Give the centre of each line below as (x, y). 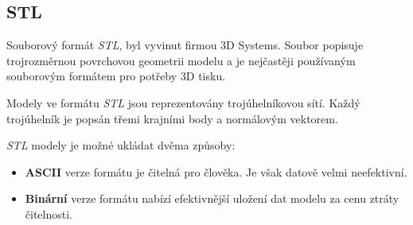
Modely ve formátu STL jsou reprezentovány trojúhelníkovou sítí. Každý (183, 102)
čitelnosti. (49, 213)
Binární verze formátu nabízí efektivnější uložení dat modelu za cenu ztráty (212, 198)
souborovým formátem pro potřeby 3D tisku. (116, 76)
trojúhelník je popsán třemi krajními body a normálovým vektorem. (172, 118)
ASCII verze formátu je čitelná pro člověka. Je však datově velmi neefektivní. (216, 171)
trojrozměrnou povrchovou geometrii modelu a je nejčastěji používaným (181, 60)
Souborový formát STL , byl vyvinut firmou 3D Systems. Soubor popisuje (185, 45)
